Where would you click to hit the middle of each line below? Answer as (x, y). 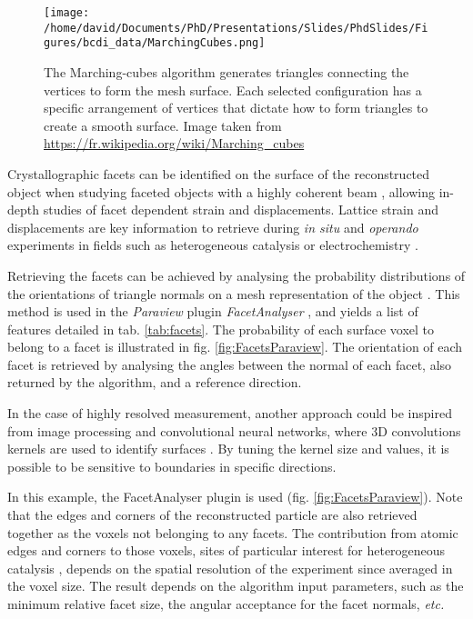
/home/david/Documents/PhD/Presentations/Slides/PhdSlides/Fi (236, 28)
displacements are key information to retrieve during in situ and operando (213, 227)
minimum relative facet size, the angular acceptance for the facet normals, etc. (226, 604)
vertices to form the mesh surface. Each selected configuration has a (233, 90)
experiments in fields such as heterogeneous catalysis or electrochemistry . (213, 245)
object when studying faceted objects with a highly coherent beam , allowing (221, 191)
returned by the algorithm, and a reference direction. (155, 382)
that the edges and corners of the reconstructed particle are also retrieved (212, 515)
